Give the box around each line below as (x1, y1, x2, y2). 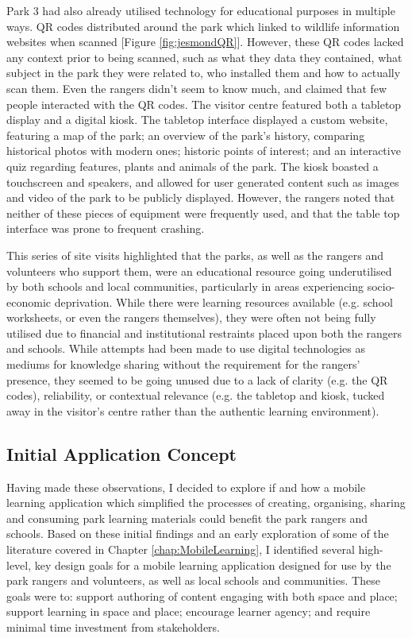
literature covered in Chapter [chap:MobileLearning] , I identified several (6, 541, 355, 558)
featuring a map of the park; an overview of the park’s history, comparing (6, 126, 365, 143)
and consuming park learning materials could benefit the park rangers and (6, 509, 368, 526)
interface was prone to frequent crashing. (6, 220, 205, 237)
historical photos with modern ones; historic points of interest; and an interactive (6, 142, 401, 159)
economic (6, 293, 51, 310)
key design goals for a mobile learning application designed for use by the (34, 556, 391, 573)
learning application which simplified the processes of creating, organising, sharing (6, 494, 406, 511)
